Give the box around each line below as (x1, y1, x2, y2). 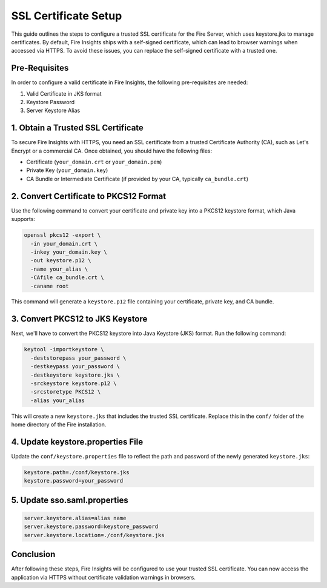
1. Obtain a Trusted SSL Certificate (11, 123, 144, 133)
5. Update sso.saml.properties (11, 495, 128, 505)
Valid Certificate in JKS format (26, 90, 102, 97)
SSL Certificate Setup (11, 9, 122, 22)
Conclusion (11, 549, 56, 560)
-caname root (30, 282, 69, 289)
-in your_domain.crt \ (30, 240, 98, 247)
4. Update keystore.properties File (11, 437, 144, 447)
